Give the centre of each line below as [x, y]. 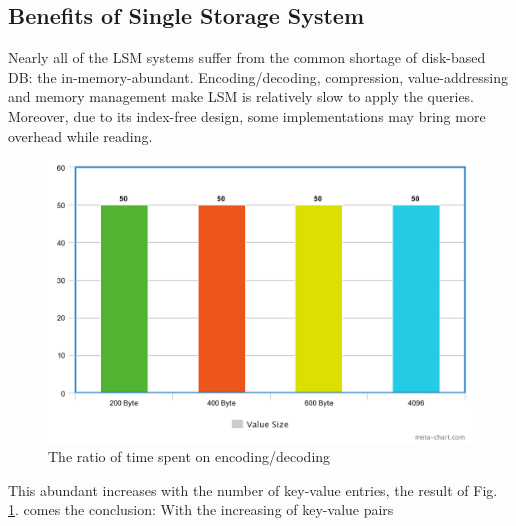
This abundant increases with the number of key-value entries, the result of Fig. [253, 489]
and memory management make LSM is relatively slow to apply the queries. [241, 96]
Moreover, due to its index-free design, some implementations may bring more [247, 115]
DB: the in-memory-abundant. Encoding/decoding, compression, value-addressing [258, 76]
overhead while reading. [80, 135]
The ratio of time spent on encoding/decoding [189, 456]
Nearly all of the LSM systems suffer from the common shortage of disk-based [247, 57]
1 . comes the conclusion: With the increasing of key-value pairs [201, 509]
